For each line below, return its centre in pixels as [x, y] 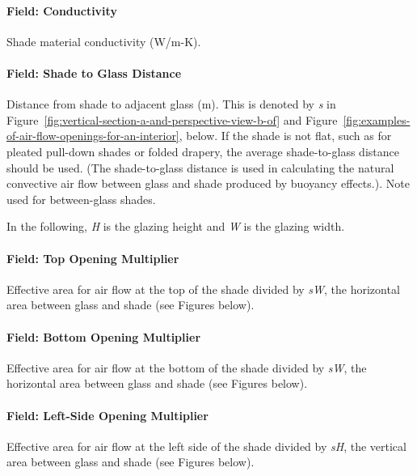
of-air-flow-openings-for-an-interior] [93, 136]
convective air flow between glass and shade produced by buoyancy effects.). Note [208, 183]
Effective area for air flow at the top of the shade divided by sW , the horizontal [203, 289]
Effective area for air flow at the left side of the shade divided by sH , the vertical [206, 446]
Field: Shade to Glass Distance [94, 72]
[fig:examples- [377, 119]
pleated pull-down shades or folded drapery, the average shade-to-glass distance [203, 151]
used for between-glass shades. [81, 199]
